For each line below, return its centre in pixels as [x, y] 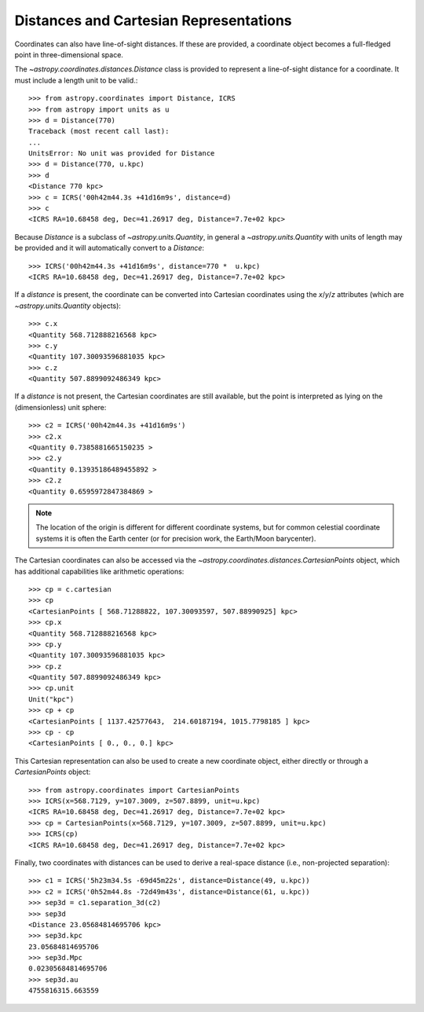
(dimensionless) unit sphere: [60, 407]
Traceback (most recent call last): [99, 131]
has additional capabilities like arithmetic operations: [99, 571]
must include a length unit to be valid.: [76, 80]
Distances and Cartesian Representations [153, 20]
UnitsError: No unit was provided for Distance [122, 154]
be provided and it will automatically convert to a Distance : [109, 248]
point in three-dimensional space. [69, 54]
